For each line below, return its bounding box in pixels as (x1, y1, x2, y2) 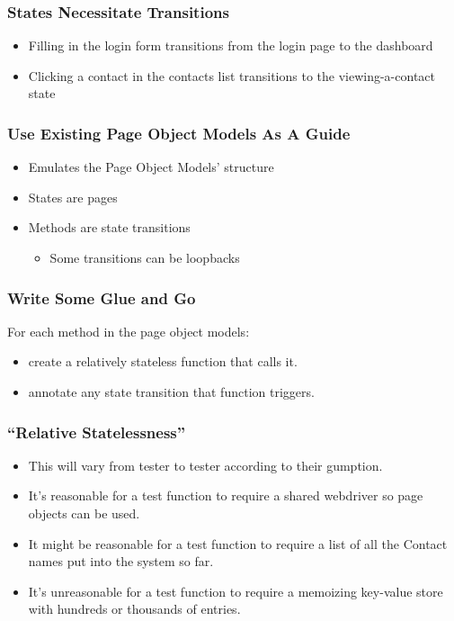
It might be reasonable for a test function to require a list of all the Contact (28, 534, 448, 553)
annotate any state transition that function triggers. (28, 382, 315, 400)
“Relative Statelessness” (7, 420, 186, 443)
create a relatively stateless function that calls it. (28, 352, 298, 371)
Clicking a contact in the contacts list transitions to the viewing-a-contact (28, 66, 435, 85)
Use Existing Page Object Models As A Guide (7, 121, 351, 144)
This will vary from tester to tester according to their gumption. (28, 455, 383, 474)
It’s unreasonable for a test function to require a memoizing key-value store (28, 581, 443, 600)
